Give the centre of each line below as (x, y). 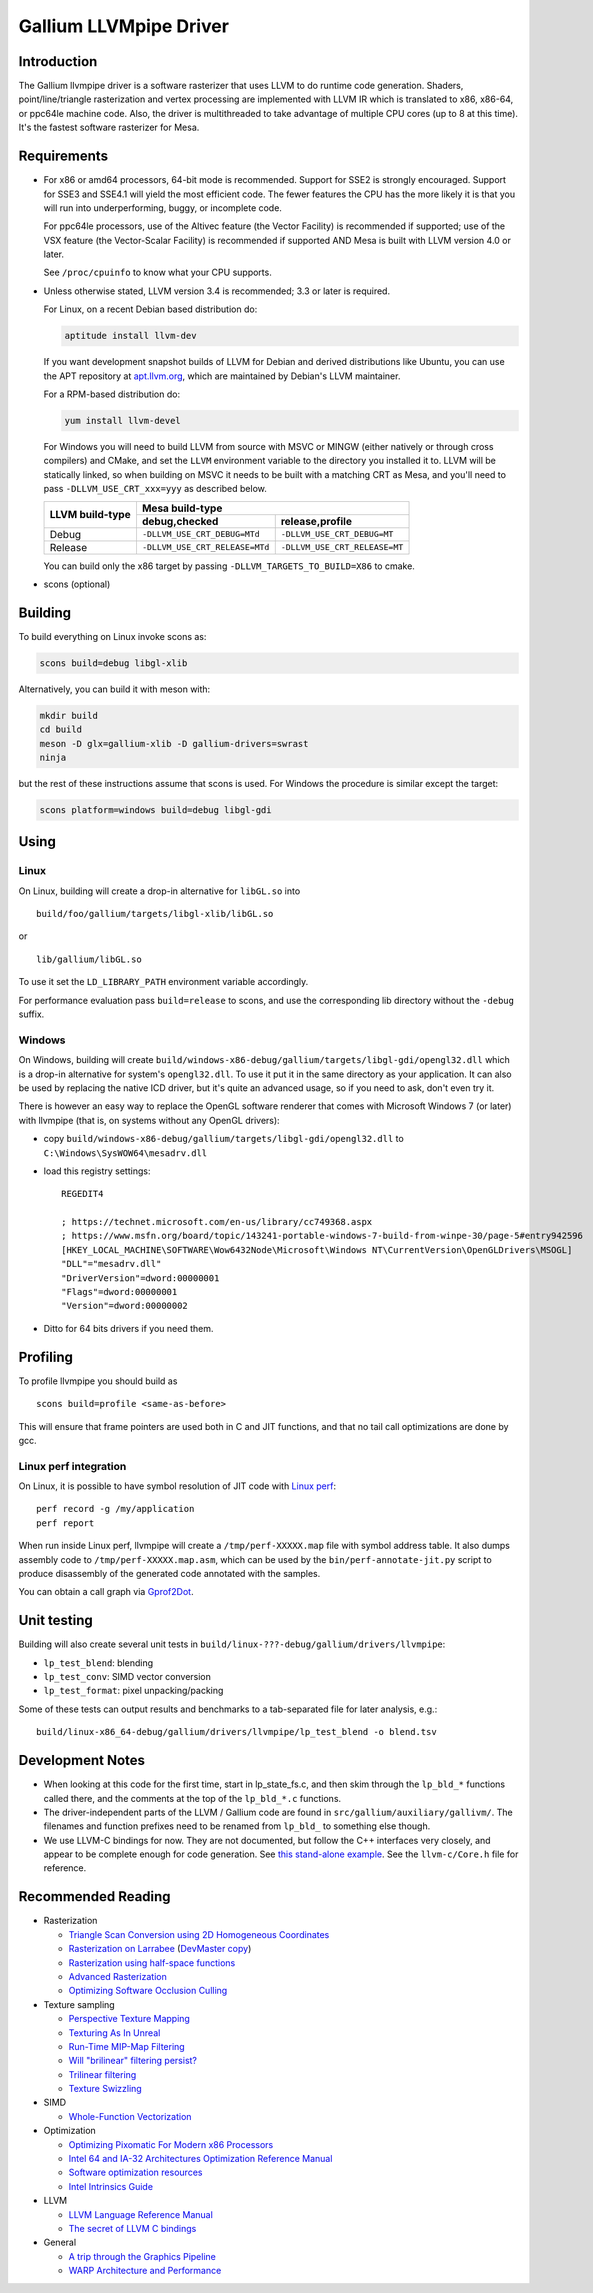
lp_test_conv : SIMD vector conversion (127, 1677)
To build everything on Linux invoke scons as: (112, 636)
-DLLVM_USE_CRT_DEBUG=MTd (200, 534)
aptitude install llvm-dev (130, 336)
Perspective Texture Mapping (129, 2019)
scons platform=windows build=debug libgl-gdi (155, 809)
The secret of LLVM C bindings (132, 2228)
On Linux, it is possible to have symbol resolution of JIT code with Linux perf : (177, 1486)
